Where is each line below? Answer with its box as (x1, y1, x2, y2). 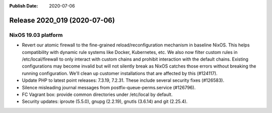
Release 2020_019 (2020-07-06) (9, 16, 115, 25)
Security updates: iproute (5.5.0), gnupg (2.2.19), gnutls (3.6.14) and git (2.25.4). (22, 98, 188, 104)
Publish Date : (9, 3, 38, 9)
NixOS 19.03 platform (9, 31, 63, 38)
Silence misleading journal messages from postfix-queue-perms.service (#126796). (22, 84, 196, 90)
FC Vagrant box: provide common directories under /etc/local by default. (22, 91, 173, 97)
